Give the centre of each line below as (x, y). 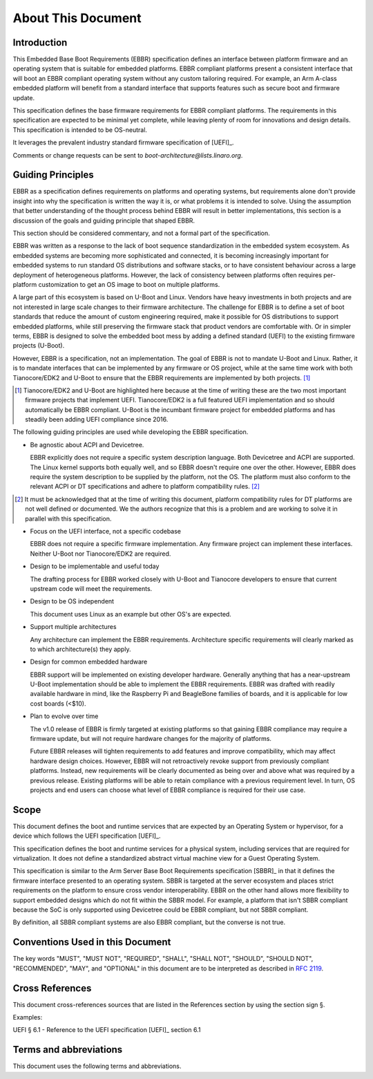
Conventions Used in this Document (92, 942)
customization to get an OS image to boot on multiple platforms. (129, 284)
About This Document (77, 18)
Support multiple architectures (73, 627)
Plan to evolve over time (64, 716)
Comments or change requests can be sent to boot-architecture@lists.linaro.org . (128, 155)
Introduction (40, 43)
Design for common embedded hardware (89, 662)
